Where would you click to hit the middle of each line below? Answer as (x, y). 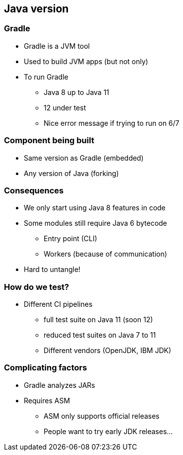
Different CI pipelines (58, 304)
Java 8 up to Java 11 (77, 92)
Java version (36, 9)
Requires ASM (47, 400)
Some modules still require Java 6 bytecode (95, 223)
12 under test (65, 107)
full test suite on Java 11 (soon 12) (98, 320)
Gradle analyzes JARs (60, 385)
